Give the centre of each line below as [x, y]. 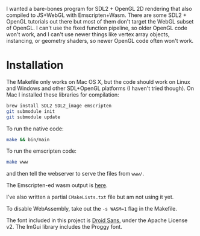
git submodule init [31, 111]
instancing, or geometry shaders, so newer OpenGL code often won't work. [100, 41]
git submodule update [33, 117]
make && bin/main [28, 139]
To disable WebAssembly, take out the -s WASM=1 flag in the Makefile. [92, 209]
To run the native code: [35, 129]
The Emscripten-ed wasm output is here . [57, 185]
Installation [35, 65]
